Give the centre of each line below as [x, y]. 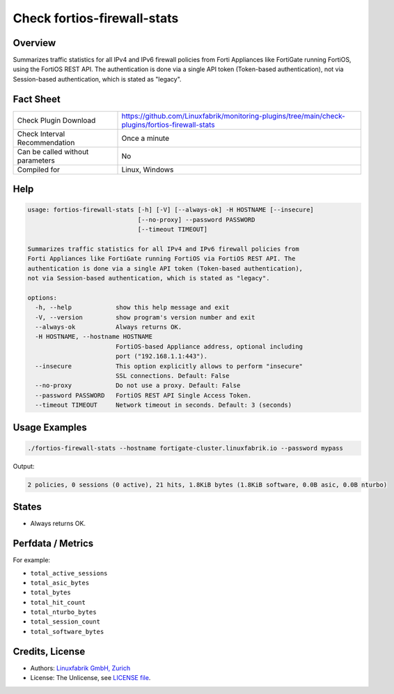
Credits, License [49, 651]
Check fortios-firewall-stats [96, 18]
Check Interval [41, 134]
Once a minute [145, 138]
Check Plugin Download [56, 120]
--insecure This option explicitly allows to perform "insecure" [169, 366]
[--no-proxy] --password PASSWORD [196, 219]
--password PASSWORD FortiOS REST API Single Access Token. [143, 395]
